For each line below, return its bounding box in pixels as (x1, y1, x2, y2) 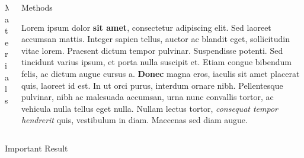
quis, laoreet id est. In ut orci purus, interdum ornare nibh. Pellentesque (21, 79, 283, 91)
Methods (21, 1, 53, 13)
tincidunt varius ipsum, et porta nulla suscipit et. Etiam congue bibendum (21, 56, 292, 68)
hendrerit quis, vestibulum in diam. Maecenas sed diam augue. (21, 114, 248, 126)
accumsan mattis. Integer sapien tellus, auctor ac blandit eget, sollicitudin (21, 33, 290, 45)
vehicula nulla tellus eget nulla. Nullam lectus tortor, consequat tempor (21, 102, 278, 114)
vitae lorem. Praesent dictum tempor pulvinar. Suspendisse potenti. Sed (21, 44, 283, 56)
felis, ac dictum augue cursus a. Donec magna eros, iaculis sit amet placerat (21, 67, 300, 79)
